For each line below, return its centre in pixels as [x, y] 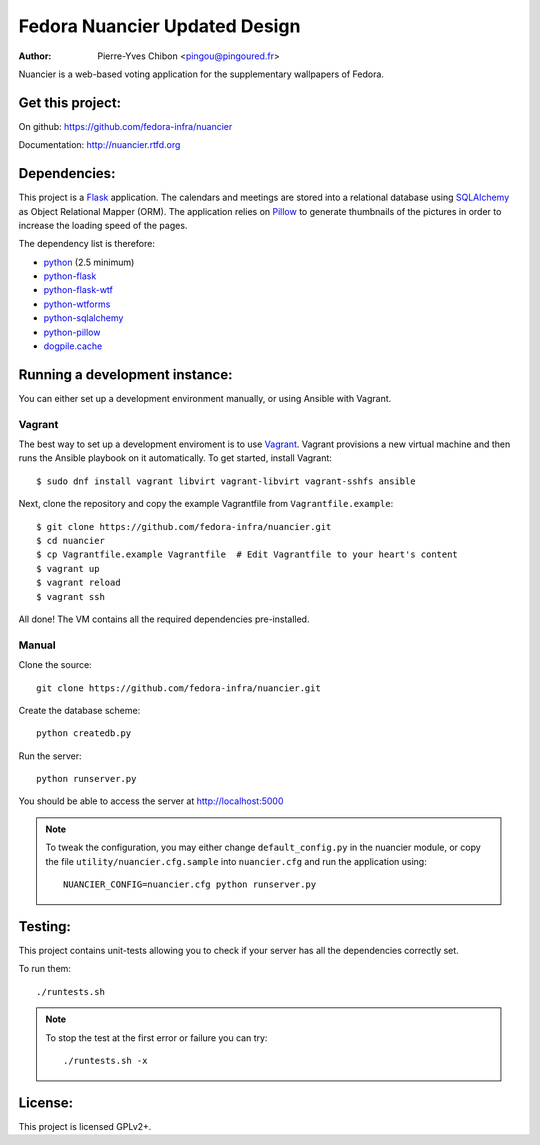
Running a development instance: [125, 374]
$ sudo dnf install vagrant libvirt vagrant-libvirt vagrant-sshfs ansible [226, 481]
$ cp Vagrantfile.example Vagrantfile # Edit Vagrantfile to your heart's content [247, 554]
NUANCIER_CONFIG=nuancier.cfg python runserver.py [190, 884]
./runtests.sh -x [105, 1060]
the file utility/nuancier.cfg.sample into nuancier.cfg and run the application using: [236, 861]
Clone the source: [55, 665]
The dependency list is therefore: [86, 244]
